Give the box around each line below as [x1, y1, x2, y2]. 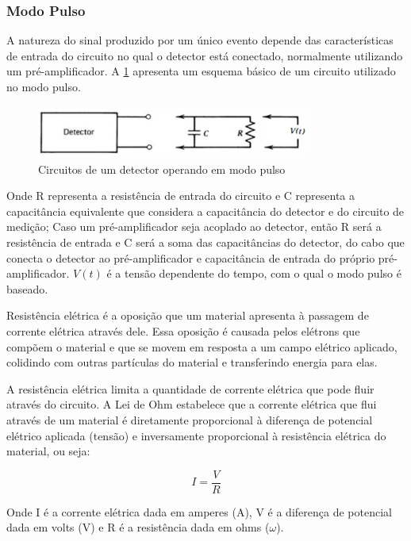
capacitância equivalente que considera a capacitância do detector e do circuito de [6, 202, 405, 219]
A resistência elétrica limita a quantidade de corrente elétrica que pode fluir [6, 380, 375, 397]
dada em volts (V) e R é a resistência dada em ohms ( [6, 519, 270, 535]
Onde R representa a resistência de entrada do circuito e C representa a [6, 187, 355, 204]
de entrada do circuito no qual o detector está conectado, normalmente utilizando [6, 47, 403, 63]
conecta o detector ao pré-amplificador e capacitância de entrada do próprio [6, 249, 375, 266]
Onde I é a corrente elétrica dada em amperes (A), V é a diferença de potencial [6, 503, 392, 520]
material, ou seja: [6, 443, 90, 459]
